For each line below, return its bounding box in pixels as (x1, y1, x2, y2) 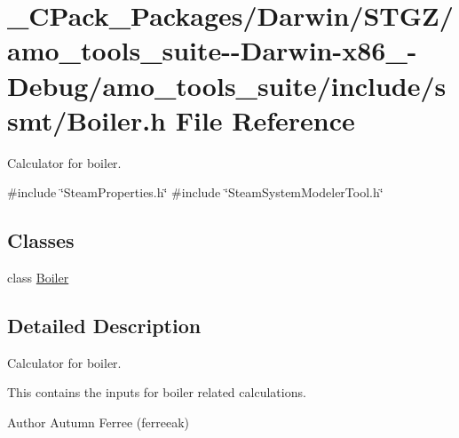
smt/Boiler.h (7, 101, 166, 138)
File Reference (175, 101, 355, 138)
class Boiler (7, 268, 69, 287)
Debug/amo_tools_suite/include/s (7, 67, 447, 103)
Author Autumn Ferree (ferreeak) (7, 413, 189, 432)
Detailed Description (7, 312, 202, 339)
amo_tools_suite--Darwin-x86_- (7, 32, 417, 68)
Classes (7, 227, 75, 254)
